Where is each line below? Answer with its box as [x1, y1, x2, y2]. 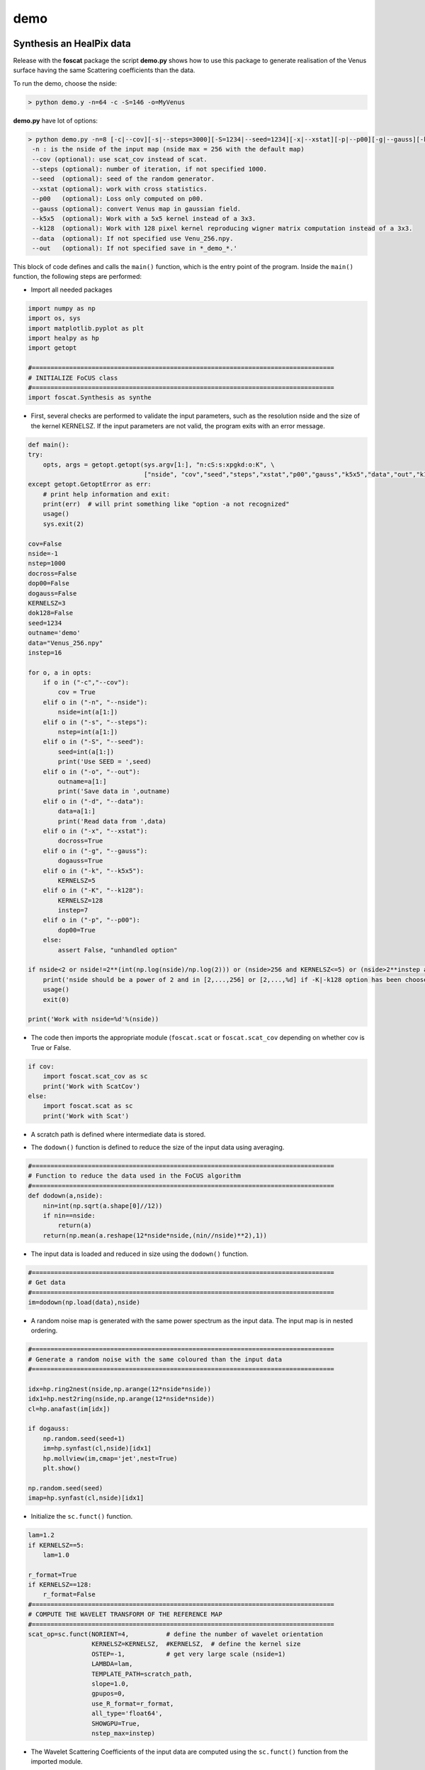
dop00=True [57, 926, 96, 934]
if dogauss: [28, 1424, 70, 1433]
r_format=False [42, 1590, 96, 1599]
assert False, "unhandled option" [57, 946, 178, 954]
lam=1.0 [42, 1551, 70, 1559]
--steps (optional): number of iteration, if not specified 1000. [32, 165, 268, 173]
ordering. [30, 1326, 58, 1335]
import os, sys [28, 314, 81, 322]
